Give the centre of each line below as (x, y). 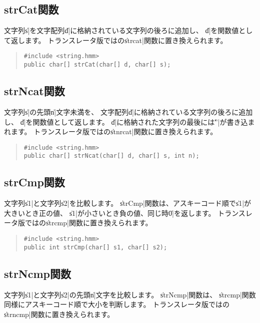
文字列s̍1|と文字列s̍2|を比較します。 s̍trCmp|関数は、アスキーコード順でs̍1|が (128, 203)
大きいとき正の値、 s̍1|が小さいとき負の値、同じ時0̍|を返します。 (110, 213)
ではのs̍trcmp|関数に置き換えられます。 (88, 223)
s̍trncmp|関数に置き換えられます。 (59, 314)
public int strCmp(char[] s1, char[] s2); (95, 247)
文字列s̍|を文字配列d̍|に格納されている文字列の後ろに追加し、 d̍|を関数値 (121, 30)
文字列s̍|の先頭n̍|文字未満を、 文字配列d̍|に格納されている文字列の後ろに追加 (128, 111)
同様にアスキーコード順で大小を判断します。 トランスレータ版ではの (117, 304)
